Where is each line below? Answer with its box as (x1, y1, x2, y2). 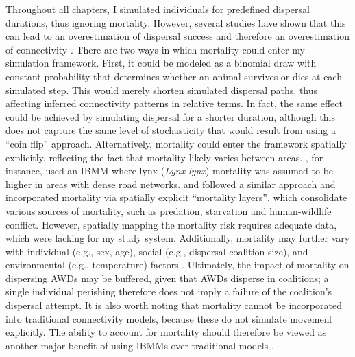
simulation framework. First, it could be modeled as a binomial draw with (5, 56, 317, 70)
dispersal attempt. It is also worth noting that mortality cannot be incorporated (5, 298, 342, 312)
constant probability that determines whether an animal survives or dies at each (5, 69, 342, 83)
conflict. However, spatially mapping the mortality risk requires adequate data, (5, 217, 337, 231)
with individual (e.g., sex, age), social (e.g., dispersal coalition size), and (5, 244, 308, 258)
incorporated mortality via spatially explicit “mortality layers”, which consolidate (5, 190, 347, 205)
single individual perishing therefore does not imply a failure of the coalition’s (5, 284, 332, 299)
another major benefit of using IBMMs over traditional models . (5, 338, 274, 352)
